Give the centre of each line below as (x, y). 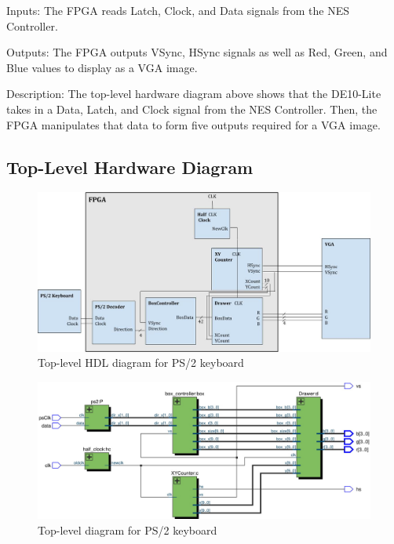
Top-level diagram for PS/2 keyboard (128, 530)
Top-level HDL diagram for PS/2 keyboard (141, 363)
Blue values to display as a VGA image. (102, 67)
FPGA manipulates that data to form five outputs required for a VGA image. (193, 124)
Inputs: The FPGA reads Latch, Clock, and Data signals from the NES (178, 10)
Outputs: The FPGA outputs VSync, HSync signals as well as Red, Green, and (197, 52)
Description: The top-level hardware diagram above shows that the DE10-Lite (194, 94)
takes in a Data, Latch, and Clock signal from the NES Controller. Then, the (192, 109)
